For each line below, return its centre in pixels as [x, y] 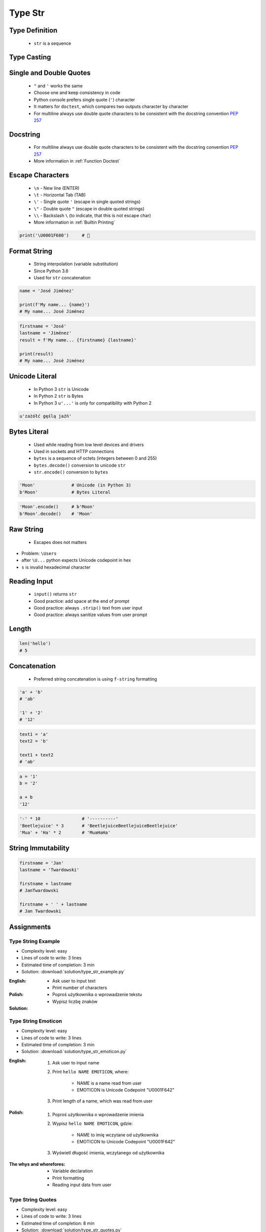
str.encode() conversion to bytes [71, 472]
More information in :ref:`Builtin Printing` [74, 222]
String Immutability [39, 848]
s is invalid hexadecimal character [56, 567]
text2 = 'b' [34, 741]
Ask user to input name [76, 1062]
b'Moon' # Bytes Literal [65, 492]
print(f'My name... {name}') [55, 305]
